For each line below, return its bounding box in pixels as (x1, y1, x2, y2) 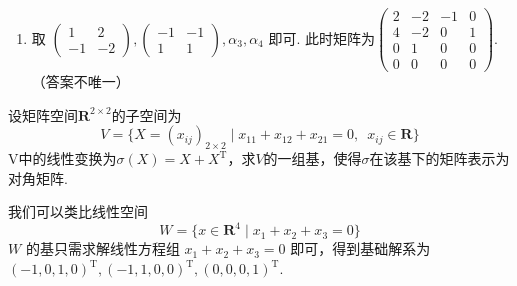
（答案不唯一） (31, 71, 130, 92)
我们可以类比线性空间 (8, 201, 148, 222)
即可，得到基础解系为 (290, 238, 431, 259)
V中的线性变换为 (8, 148, 117, 169)
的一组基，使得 (263, 148, 362, 169)
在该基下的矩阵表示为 (369, 148, 510, 169)
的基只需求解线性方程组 (25, 238, 180, 259)
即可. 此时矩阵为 (268, 27, 376, 48)
